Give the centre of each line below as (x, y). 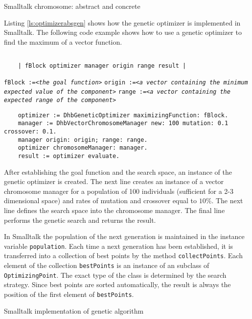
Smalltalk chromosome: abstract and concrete (72, 6)
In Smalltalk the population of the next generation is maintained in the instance (124, 236)
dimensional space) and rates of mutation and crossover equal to (101, 200)
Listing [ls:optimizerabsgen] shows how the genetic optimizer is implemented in (122, 22)
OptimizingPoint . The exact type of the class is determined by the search (115, 275)
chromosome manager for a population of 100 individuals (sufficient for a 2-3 (119, 191)
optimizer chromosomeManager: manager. (83, 148)
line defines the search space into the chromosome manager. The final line (115, 210)
